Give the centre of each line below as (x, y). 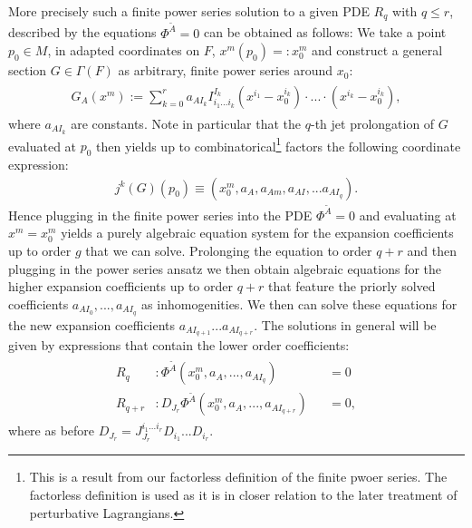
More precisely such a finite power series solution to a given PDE (189, 11)
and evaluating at (408, 215)
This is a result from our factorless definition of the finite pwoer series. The (238, 477)
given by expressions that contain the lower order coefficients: (179, 345)
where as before (52, 430)
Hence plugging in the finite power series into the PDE (160, 215)
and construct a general (377, 50)
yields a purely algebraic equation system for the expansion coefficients (257, 233)
